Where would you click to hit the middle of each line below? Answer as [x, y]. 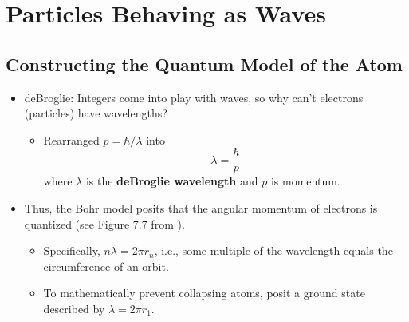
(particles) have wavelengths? [96, 113]
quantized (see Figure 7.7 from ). [104, 223]
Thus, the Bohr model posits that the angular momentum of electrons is [201, 208]
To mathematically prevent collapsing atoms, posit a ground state [204, 293]
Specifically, [72, 250]
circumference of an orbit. [106, 266]
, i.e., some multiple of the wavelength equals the [273, 250]
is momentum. [305, 181]
